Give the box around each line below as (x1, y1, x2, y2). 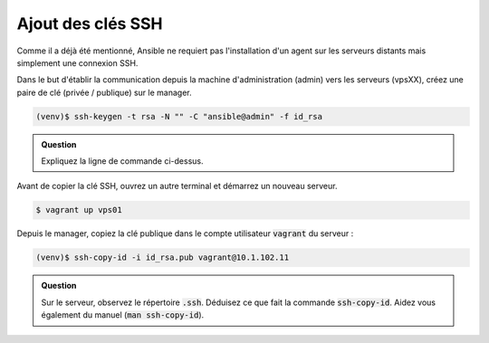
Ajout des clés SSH (16, 14, 163, 33)
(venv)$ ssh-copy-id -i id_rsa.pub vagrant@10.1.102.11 (35, 252, 290, 262)
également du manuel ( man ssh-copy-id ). (41, 310, 205, 320)
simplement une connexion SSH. (16, 57, 139, 68)
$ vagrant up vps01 (35, 205, 122, 215)
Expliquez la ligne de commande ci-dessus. (41, 156, 204, 167)
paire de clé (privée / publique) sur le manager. (16, 87, 192, 98)
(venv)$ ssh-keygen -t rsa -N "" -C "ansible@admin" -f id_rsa (35, 111, 323, 121)
